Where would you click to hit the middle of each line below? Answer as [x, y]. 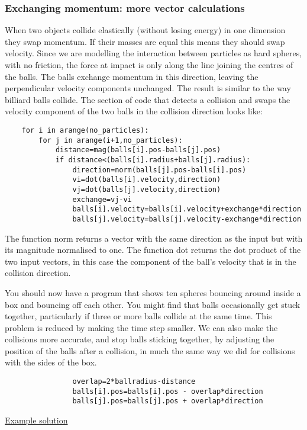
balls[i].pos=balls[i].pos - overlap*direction [168, 391]
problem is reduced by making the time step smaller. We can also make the [141, 327]
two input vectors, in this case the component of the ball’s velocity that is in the [151, 261]
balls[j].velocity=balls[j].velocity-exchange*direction [187, 219]
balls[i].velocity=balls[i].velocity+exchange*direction [187, 209]
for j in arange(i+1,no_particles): [111, 140]
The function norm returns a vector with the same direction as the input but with [154, 238]
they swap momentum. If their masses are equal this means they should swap [145, 41]
